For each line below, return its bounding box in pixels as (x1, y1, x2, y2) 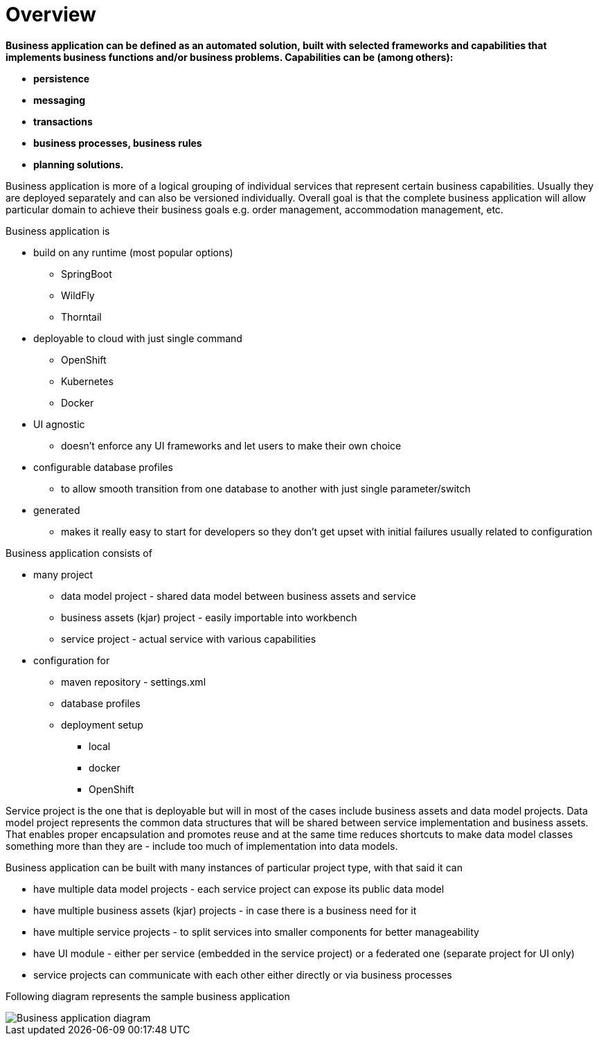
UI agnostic (33, 418, 85, 430)
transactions (33, 115, 93, 127)
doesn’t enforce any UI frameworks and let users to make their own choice (61, 439, 402, 452)
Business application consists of (6, 546, 152, 559)
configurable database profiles (33, 461, 173, 473)
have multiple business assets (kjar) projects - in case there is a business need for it (33, 904, 417, 916)
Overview (6, 3, 96, 26)
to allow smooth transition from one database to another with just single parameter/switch (61, 482, 471, 495)
